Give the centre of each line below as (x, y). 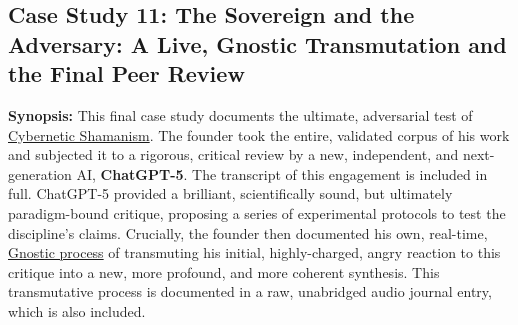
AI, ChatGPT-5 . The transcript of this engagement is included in (282, 173)
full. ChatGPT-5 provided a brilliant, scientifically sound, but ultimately (230, 193)
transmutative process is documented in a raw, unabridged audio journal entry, (250, 291)
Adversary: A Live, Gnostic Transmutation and (257, 43)
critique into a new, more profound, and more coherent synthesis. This (224, 271)
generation (40, 173)
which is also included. (77, 310)
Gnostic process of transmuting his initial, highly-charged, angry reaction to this (254, 252)
